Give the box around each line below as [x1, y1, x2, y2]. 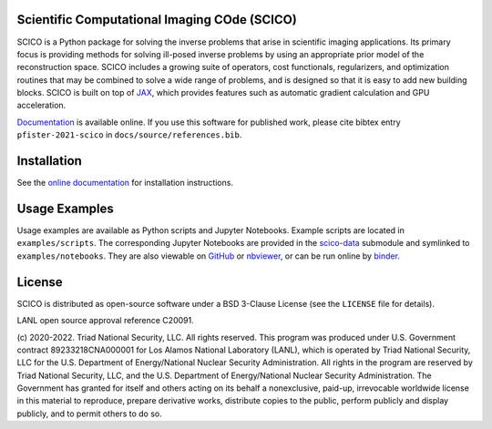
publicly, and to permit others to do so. [16, 408, 163, 419]
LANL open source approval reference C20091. [16, 315, 195, 326]
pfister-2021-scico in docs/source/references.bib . [16, 129, 242, 140]
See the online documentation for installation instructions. [16, 178, 234, 189]
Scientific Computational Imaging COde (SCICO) [16, 12, 298, 27]
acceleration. [16, 100, 67, 111]
